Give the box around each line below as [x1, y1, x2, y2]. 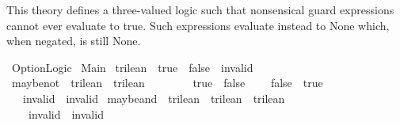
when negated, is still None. [6, 32, 141, 49]
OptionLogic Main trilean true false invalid [11, 59, 253, 75]
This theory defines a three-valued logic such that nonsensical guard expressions [6, 2, 394, 17]
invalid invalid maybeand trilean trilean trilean [22, 89, 285, 106]
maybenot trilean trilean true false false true [11, 74, 323, 91]
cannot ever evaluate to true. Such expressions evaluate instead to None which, [6, 17, 390, 33]
